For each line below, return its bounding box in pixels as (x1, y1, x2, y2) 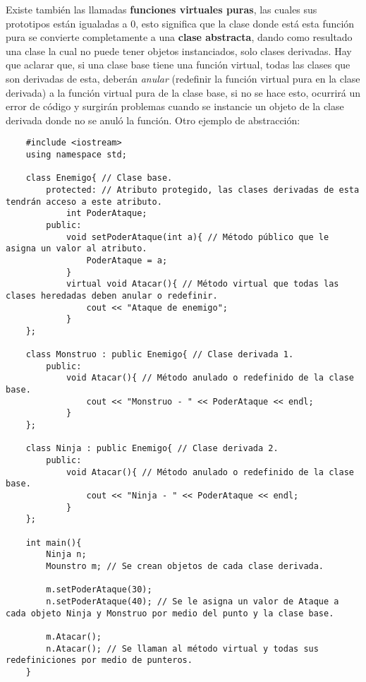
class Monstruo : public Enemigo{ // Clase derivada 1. (25, 349, 294, 360)
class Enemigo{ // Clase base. (25, 173, 173, 184)
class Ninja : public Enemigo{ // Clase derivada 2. (25, 443, 279, 454)
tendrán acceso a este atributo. (6, 196, 162, 207)
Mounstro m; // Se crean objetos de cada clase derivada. (46, 561, 324, 571)
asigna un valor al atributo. (6, 244, 147, 254)
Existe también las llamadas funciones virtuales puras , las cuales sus (6, 2, 317, 16)
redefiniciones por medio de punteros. (6, 655, 193, 666)
